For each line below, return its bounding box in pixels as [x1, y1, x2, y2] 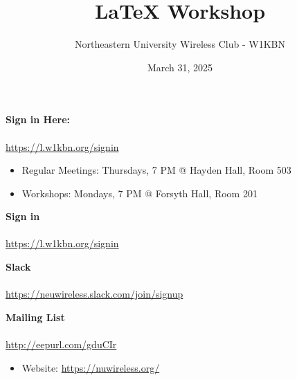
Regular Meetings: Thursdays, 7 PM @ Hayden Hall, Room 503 [21, 163, 291, 177]
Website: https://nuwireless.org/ [21, 360, 160, 374]
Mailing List [6, 309, 65, 324]
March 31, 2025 [147, 60, 213, 74]
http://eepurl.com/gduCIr [6, 337, 117, 352]
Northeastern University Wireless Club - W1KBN [75, 37, 285, 51]
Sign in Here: [6, 112, 71, 127]
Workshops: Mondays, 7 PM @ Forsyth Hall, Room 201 [21, 186, 258, 200]
